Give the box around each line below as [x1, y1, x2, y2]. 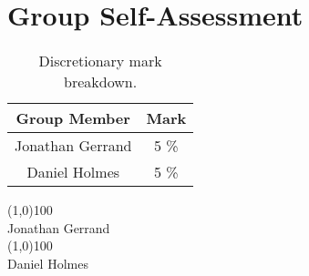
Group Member [15, 107, 130, 129]
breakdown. [64, 71, 138, 93]
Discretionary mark [38, 50, 162, 72]
